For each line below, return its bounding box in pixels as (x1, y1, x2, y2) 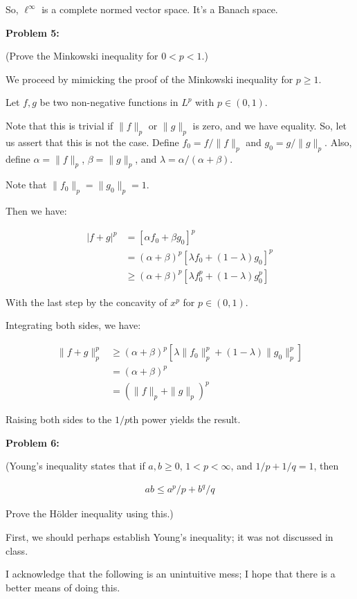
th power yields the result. (129, 412, 241, 427)
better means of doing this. (6, 580, 120, 594)
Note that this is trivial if (6, 118, 113, 132)
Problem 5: (6, 25, 59, 39)
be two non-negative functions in (39, 95, 178, 109)
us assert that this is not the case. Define (6, 134, 179, 149)
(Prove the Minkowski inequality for (6, 48, 158, 63)
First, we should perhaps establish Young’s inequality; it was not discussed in (6, 530, 333, 544)
